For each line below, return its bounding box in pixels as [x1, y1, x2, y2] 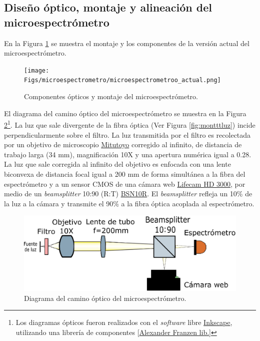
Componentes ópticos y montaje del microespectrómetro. [24, 91, 198, 102]
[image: [24, 67, 49, 74]
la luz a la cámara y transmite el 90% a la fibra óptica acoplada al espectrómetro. [4, 198, 254, 208]
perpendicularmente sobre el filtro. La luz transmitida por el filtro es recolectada [4, 129, 251, 140]
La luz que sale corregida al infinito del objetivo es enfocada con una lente [4, 159, 231, 169]
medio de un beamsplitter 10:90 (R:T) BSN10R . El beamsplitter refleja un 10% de [4, 188, 252, 199]
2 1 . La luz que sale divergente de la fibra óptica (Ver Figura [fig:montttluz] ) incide [4, 118, 255, 130]
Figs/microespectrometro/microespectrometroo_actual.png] [24, 77, 221, 84]
